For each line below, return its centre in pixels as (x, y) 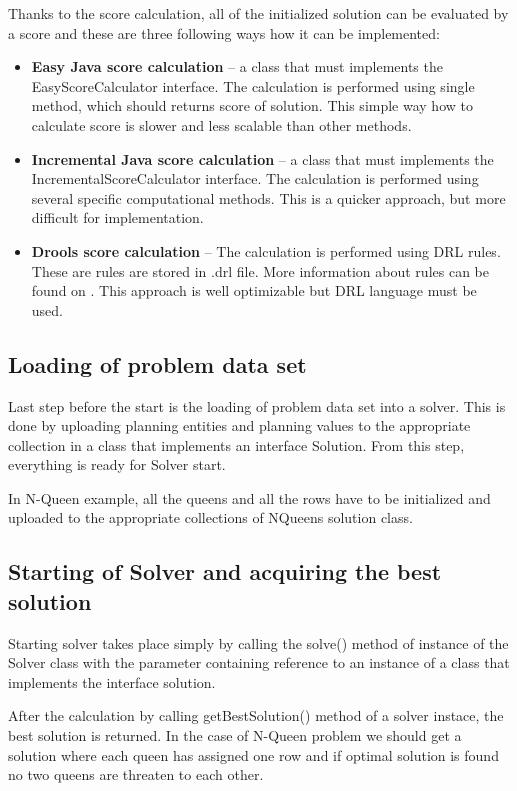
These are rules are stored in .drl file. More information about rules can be (260, 270)
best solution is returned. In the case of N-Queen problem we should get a (235, 735)
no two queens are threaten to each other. (136, 774)
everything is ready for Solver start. (117, 464)
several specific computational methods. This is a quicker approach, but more (268, 197)
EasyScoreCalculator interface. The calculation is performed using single (253, 85)
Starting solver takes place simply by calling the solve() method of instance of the (258, 642)
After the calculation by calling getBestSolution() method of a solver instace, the (256, 715)
